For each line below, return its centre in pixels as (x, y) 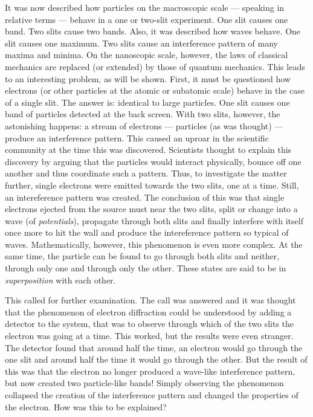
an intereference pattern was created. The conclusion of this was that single (145, 197)
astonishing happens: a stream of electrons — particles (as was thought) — (144, 125)
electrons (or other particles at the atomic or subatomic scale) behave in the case (155, 90)
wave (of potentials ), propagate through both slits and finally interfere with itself (154, 220)
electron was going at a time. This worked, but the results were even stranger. (149, 336)
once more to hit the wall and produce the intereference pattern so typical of (147, 232)
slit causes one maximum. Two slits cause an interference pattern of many (142, 43)
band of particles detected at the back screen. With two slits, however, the (143, 114)
